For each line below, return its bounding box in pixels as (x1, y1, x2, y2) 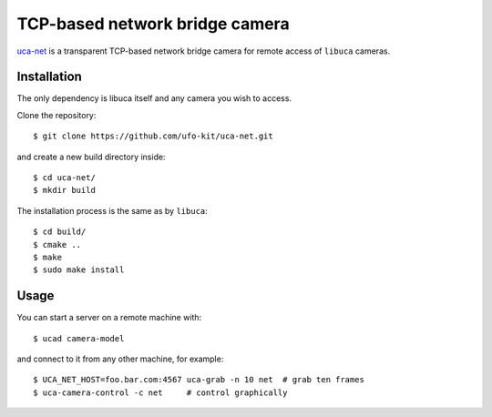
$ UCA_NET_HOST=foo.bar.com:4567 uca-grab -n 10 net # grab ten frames (33, 374, 364, 385)
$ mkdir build (33, 185, 96, 196)
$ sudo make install (33, 265, 125, 275)
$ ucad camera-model (33, 333, 125, 343)
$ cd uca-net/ (33, 173, 96, 183)
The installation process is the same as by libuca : (16, 205, 209, 216)
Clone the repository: (16, 109, 97, 120)
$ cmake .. (33, 239, 82, 249)
